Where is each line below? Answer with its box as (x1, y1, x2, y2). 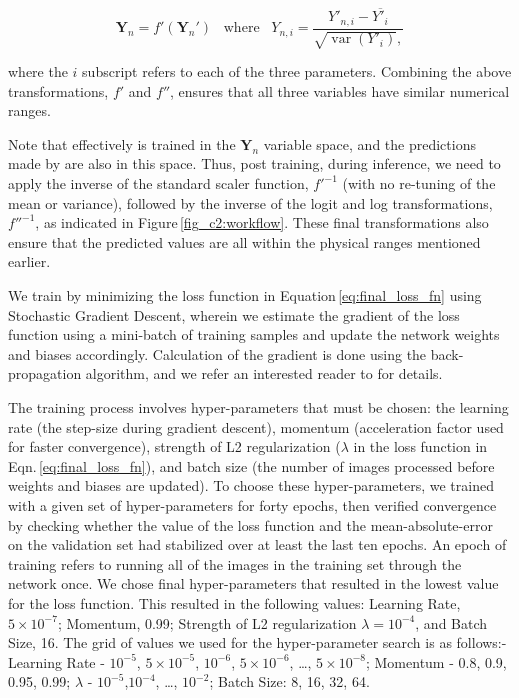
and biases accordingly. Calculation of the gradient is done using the (8, 343, 427, 364)
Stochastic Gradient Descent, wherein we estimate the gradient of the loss (8, 304, 460, 325)
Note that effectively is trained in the (8, 133, 236, 154)
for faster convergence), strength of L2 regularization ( (8, 436, 341, 457)
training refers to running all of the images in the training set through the (8, 553, 462, 574)
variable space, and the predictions (263, 133, 476, 154)
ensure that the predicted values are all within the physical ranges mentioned (8, 231, 481, 252)
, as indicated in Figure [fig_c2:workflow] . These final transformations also (35, 212, 489, 233)
